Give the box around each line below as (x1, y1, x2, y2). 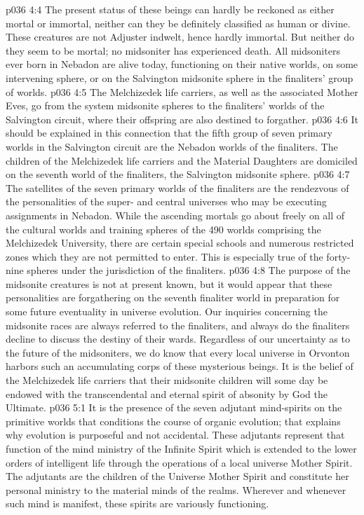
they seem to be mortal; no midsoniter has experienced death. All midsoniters (6, 43, 340, 57)
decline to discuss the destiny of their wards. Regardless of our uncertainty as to (6, 331, 350, 346)
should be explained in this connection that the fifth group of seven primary (6, 125, 332, 140)
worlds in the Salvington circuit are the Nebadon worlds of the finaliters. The (6, 139, 338, 153)
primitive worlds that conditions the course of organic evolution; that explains (6, 413, 341, 428)
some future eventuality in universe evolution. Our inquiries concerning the (6, 304, 328, 319)
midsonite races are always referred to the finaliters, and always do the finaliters (6, 317, 350, 332)
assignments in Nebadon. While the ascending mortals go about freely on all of (6, 207, 345, 222)
